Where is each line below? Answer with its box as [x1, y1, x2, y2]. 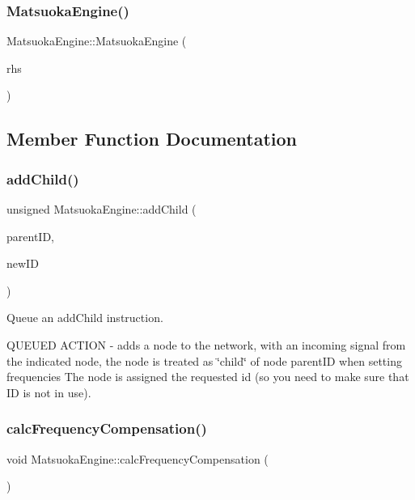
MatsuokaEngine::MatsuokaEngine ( [6, 32, 187, 49]
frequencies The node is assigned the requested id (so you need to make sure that [6, 368, 409, 385]
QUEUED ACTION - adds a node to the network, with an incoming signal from [6, 336, 406, 353]
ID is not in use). [6, 383, 91, 400]
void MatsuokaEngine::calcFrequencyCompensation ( [6, 450, 269, 467]
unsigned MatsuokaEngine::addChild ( [6, 201, 197, 217]
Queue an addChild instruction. [6, 309, 163, 326]
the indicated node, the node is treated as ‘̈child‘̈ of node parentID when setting [6, 352, 402, 369]
